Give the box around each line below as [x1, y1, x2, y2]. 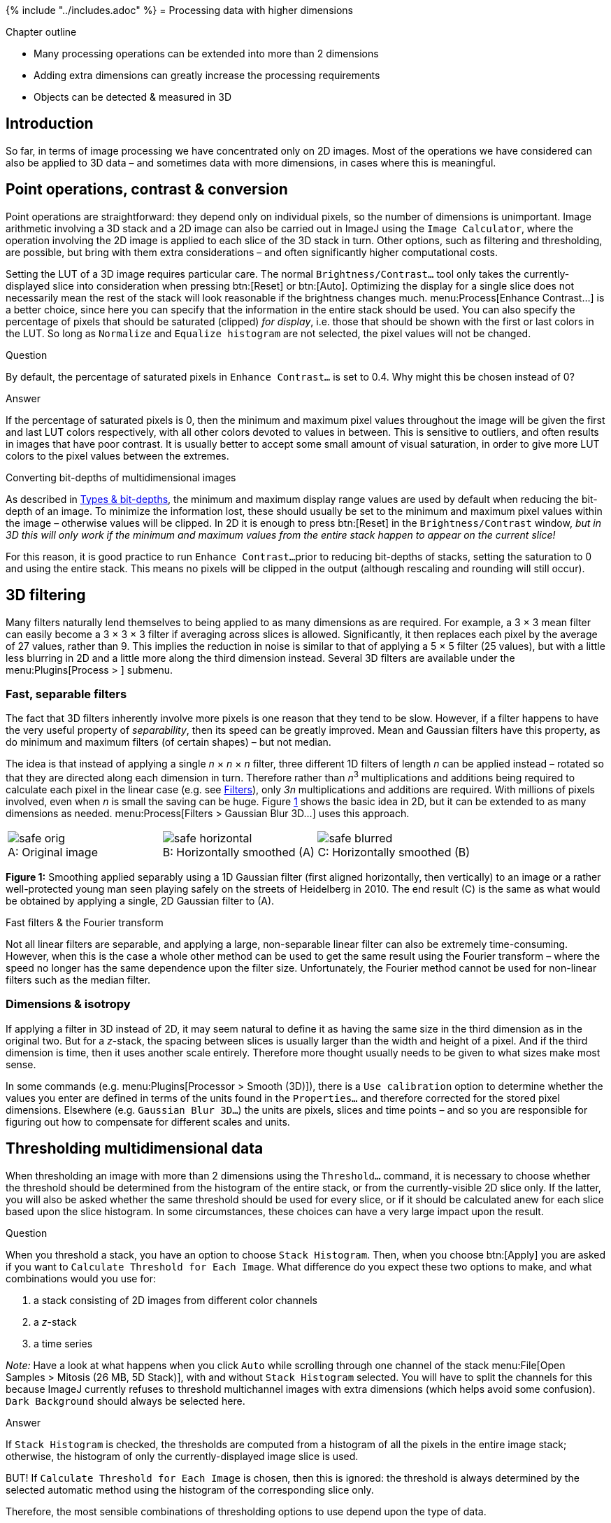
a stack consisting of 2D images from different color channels [34, 1294, 317, 1306]
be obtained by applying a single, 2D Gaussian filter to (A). [6, 894, 275, 907]
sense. [6, 1058, 36, 1070]
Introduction [6, 115, 94, 133]
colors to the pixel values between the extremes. [6, 449, 229, 462]
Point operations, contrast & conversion [6, 180, 288, 199]
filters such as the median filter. [6, 973, 151, 986]
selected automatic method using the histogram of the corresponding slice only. [6, 1483, 374, 1496]
